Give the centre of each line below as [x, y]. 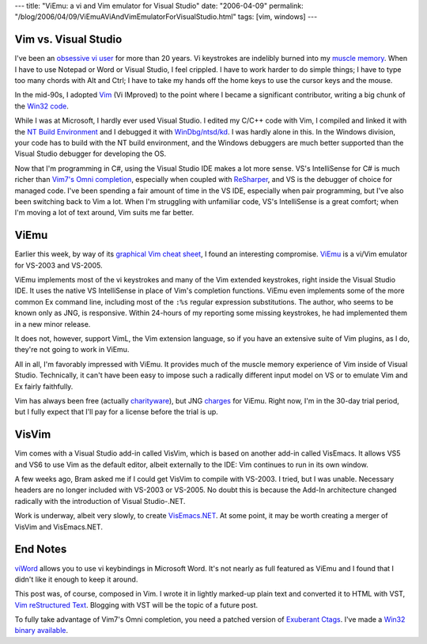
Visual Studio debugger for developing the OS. [90, 153]
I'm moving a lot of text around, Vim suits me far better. [104, 213]
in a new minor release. [53, 324]
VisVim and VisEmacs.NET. [59, 527]
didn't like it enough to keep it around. [76, 579]
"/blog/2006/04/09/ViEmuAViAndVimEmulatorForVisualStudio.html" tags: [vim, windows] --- [166, 17]
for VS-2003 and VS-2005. [59, 265]
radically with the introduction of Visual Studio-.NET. [100, 501]
